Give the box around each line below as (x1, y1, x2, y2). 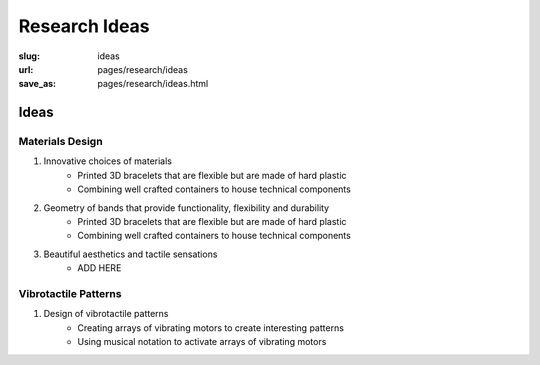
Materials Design (18, 135, 104, 149)
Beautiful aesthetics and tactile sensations (43, 248, 218, 260)
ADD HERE (77, 262, 122, 274)
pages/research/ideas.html (97, 78, 209, 90)
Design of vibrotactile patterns (43, 308, 169, 320)
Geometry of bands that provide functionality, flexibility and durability (43, 201, 330, 214)
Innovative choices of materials (43, 155, 172, 167)
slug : (18, 50, 40, 62)
